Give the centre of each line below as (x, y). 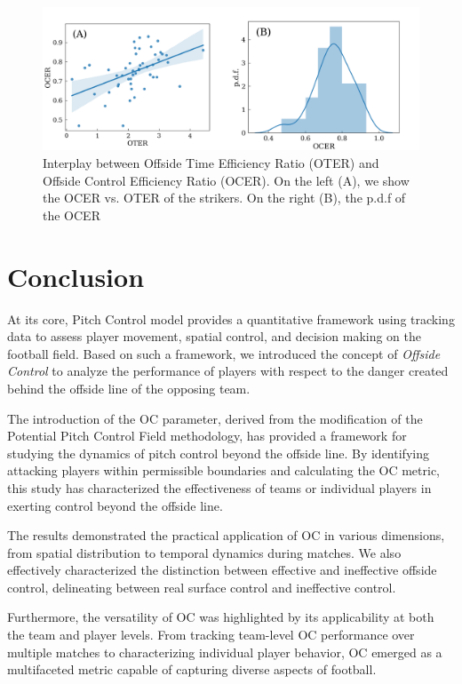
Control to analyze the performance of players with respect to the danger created (228, 371)
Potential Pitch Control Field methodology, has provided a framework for (207, 436)
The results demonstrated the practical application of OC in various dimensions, (226, 535)
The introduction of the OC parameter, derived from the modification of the (215, 418)
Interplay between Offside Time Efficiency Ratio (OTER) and (211, 163)
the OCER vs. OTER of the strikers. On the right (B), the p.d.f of (224, 198)
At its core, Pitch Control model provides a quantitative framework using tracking (231, 318)
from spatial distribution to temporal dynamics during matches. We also (204, 552)
